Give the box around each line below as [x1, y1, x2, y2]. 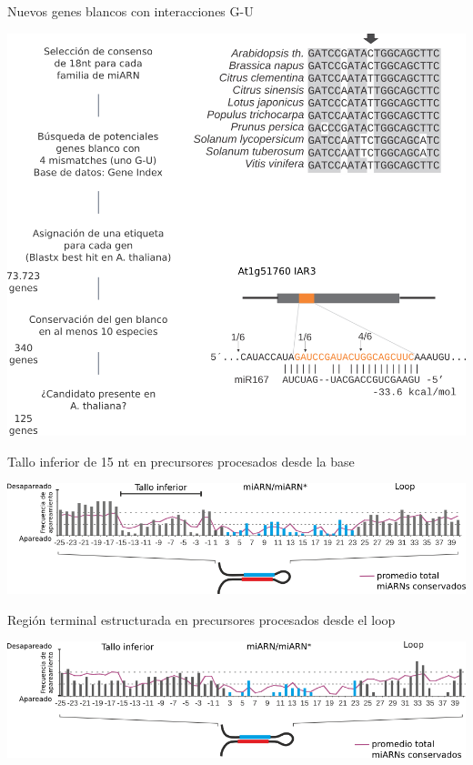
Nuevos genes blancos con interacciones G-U [7, 2, 254, 20]
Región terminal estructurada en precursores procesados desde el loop [7, 609, 396, 629]
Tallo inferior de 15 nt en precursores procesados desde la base [7, 451, 355, 470]
